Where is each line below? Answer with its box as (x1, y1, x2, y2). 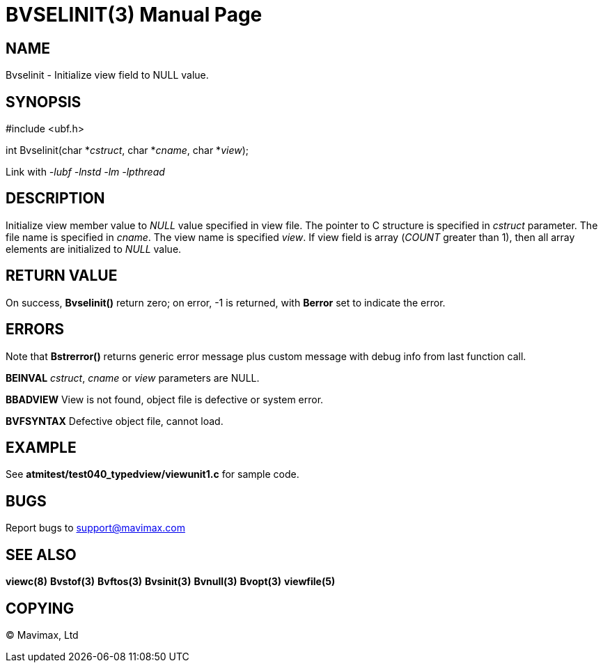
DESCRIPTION (6, 189, 105, 208)
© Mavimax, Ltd (6, 628, 79, 641)
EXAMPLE (6, 438, 77, 456)
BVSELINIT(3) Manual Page (6, 3, 263, 26)
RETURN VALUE (6, 267, 118, 285)
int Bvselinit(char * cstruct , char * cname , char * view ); (6, 144, 249, 157)
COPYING (6, 599, 75, 617)
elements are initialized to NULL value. (6, 242, 182, 255)
